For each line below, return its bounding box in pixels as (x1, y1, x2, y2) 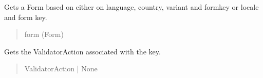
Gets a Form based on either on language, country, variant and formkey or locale (4, 2, 259, 12)
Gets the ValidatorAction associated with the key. (4, 46, 161, 56)
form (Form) (24, 29, 64, 40)
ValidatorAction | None (24, 63, 98, 74)
